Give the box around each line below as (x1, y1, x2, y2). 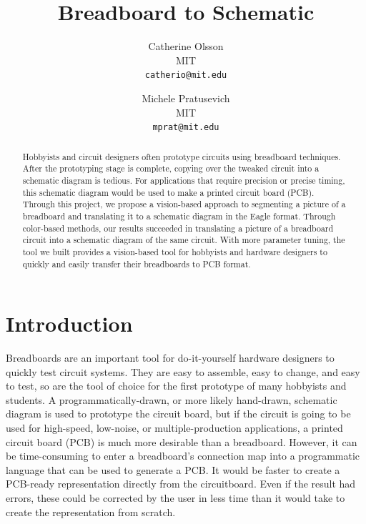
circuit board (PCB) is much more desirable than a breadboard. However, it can (6, 434, 357, 449)
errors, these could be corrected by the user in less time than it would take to (6, 490, 345, 505)
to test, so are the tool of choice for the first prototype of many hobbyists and (6, 378, 347, 393)
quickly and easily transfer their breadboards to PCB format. (22, 257, 251, 270)
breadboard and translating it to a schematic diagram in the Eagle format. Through (22, 209, 336, 222)
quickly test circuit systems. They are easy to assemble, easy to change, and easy (6, 364, 360, 379)
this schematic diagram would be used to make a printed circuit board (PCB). (22, 186, 315, 198)
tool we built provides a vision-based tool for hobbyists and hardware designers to (22, 245, 327, 257)
